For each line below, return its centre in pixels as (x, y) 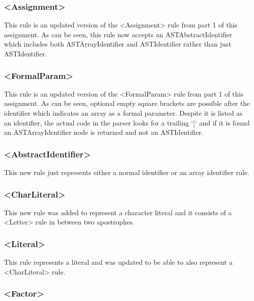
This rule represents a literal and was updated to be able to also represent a (118, 262)
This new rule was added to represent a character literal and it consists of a (118, 212)
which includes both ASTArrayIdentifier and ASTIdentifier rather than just (118, 44)
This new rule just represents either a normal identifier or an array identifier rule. (127, 172)
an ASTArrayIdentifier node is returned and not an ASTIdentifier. (104, 132)
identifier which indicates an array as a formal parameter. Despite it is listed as (123, 113)
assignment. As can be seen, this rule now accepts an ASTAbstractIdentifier (118, 34)
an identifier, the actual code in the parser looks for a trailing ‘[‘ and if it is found (127, 122)
